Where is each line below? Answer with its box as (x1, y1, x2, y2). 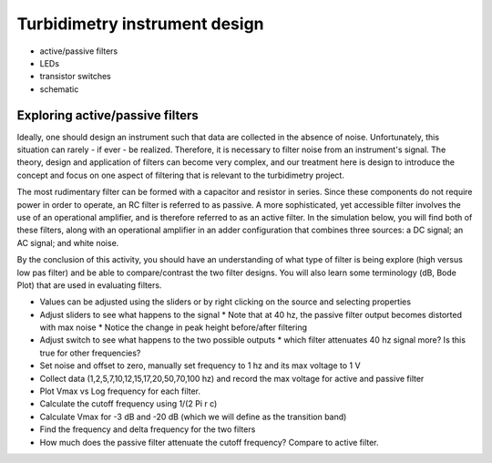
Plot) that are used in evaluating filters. (16, 279, 162, 291)
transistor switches (39, 71, 111, 82)
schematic (39, 83, 79, 95)
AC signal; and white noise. (16, 237, 119, 248)
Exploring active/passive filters (16, 108, 200, 123)
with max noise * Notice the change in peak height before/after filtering (39, 322, 308, 333)
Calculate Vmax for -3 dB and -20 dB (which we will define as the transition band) (39, 411, 347, 422)
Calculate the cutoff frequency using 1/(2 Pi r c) (39, 398, 218, 409)
